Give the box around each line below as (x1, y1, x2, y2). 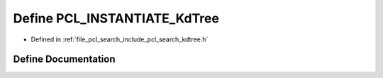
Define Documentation (13, 53, 116, 65)
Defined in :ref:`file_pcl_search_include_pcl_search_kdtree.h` (30, 35, 209, 44)
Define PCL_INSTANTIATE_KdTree (13, 11, 220, 26)
